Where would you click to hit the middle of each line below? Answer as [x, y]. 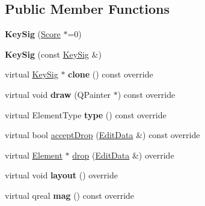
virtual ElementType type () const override [86, 114]
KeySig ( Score [33, 34]
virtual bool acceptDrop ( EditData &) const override [102, 135]
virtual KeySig [32, 74]
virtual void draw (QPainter [58, 94]
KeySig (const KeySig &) [53, 54]
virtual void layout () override [61, 175]
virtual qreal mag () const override [70, 195]
